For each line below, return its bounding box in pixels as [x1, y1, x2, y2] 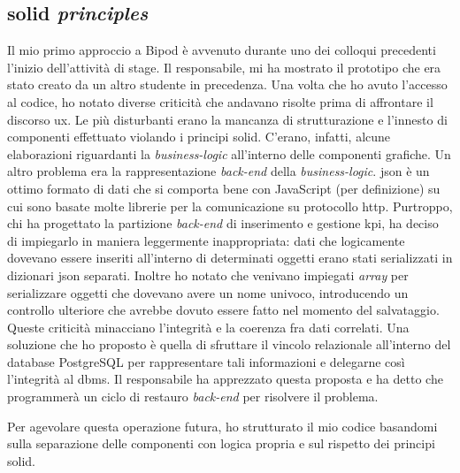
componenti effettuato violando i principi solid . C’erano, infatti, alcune [7, 127, 391, 146]
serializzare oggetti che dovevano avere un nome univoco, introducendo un [7, 283, 409, 301]
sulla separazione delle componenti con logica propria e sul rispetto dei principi [7, 434, 435, 453]
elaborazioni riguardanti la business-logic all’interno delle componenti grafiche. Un [7, 144, 451, 163]
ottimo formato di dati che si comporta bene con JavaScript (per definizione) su [7, 179, 441, 197]
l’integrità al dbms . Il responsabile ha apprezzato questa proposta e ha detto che [7, 370, 443, 388]
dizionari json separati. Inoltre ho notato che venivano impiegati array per [7, 265, 409, 284]
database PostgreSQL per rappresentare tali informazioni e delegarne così [7, 352, 405, 370]
